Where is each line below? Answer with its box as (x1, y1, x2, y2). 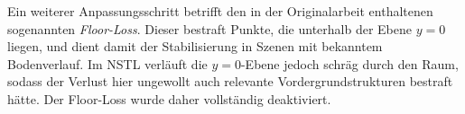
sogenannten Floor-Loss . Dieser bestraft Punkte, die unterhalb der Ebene (7, 19, 412, 38)
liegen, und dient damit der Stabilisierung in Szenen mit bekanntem (7, 37, 383, 56)
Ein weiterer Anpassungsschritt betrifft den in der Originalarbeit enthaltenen (7, 2, 433, 20)
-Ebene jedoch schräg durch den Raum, (240, 54, 459, 73)
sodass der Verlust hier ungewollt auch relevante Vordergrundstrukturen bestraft (7, 72, 453, 91)
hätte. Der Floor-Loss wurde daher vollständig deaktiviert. (7, 89, 331, 108)
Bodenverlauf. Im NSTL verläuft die (7, 54, 208, 73)
